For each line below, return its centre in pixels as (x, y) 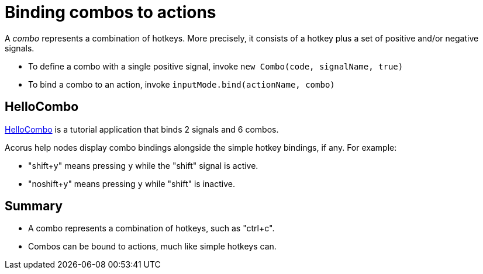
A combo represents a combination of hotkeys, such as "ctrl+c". (151, 228)
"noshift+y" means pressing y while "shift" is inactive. (132, 183)
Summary (34, 206)
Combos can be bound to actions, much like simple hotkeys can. (152, 247)
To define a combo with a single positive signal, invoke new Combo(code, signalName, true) (216, 66)
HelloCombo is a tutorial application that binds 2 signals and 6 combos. (142, 129)
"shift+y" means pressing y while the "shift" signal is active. (143, 165)
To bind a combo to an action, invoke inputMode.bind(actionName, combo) (182, 84)
